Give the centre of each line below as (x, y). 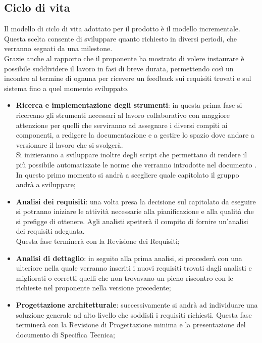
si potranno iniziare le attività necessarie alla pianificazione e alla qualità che (135, 211)
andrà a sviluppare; (46, 184)
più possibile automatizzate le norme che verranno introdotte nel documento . (136, 164)
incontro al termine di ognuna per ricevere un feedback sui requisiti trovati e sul (128, 78)
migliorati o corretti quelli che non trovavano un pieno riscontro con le (124, 277)
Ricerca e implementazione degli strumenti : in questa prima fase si (129, 105)
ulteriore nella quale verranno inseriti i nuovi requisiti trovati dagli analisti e (134, 268)
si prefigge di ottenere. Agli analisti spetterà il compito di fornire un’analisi (132, 221)
